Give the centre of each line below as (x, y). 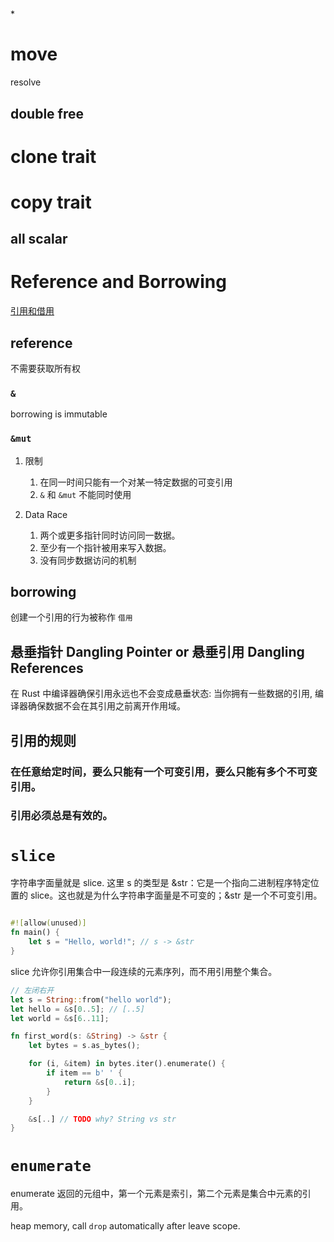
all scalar (39, 239)
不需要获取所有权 (45, 369)
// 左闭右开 (32, 990)
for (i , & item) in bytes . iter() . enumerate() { (127, 1064)
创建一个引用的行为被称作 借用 (71, 617)
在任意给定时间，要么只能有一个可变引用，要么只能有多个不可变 (164, 771)
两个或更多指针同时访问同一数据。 (110, 535)
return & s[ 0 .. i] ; (100, 1082)
